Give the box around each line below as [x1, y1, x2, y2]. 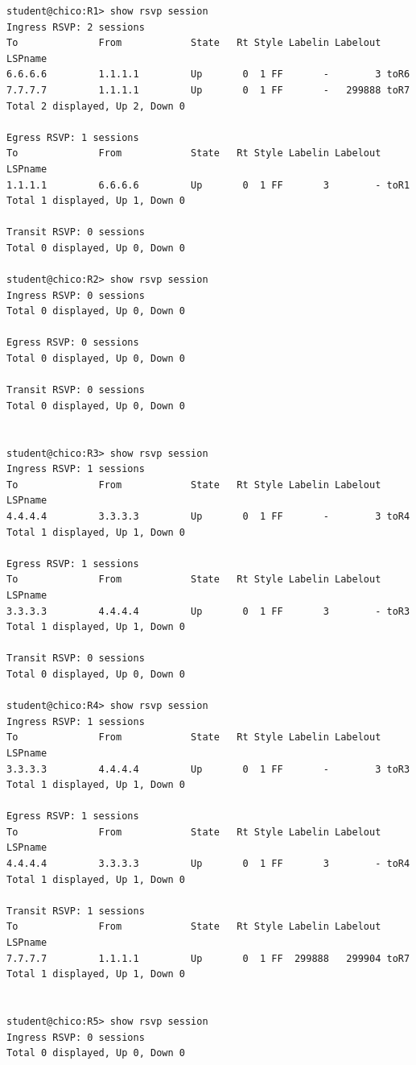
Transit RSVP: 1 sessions [6, 905, 145, 917]
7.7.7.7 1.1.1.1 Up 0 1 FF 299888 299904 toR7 [6, 952, 410, 964]
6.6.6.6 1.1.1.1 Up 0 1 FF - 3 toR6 [6, 68, 410, 81]
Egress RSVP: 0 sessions [6, 337, 139, 349]
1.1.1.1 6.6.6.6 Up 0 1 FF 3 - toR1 [6, 179, 410, 191]
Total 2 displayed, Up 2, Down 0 [6, 100, 185, 112]
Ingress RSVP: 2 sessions [6, 21, 145, 33]
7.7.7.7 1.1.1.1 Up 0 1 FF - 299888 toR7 [6, 84, 410, 96]
